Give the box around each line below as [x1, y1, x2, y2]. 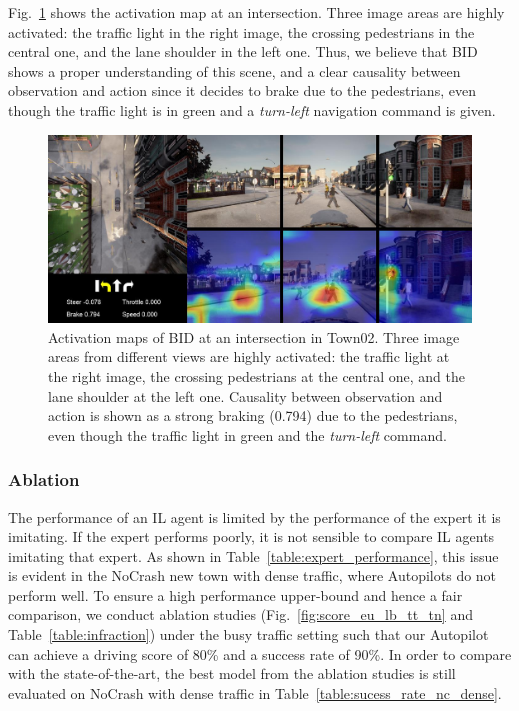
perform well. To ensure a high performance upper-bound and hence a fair [8, 584, 463, 605]
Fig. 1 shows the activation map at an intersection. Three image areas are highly [8, 2, 505, 22]
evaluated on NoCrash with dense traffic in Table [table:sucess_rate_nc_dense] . [8, 682, 502, 703]
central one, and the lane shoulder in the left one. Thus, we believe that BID [8, 41, 478, 62]
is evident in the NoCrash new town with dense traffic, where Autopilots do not [8, 565, 497, 586]
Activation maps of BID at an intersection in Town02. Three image [48, 326, 460, 347]
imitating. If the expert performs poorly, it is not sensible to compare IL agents [8, 526, 495, 547]
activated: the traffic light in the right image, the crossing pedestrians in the [8, 21, 475, 42]
